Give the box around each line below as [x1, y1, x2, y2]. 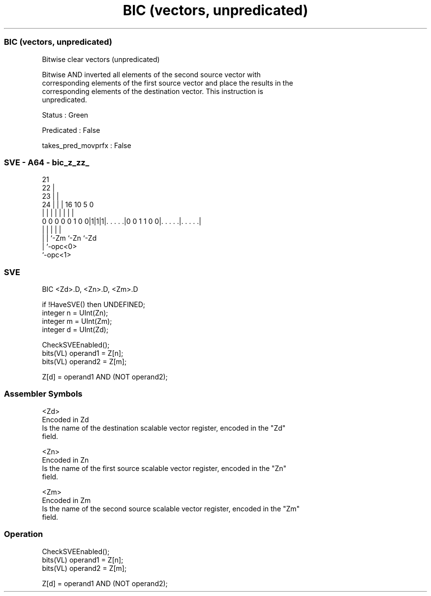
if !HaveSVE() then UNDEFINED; [42, 300, 145, 309]
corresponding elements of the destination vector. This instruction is [42, 87, 263, 95]
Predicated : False [42, 125, 100, 134]
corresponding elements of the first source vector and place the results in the [42, 78, 293, 87]
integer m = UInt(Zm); [42, 317, 112, 325]
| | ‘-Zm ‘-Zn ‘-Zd [42, 234, 97, 243]
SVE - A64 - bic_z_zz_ [4, 157, 90, 167]
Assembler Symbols [4, 389, 83, 399]
